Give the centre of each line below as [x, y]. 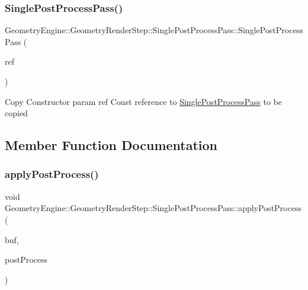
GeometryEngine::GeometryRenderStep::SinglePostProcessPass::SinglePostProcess [154, 30]
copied [16, 113]
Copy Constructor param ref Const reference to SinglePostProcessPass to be [144, 101]
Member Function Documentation [111, 145]
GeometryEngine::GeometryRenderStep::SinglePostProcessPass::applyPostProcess [153, 208]
